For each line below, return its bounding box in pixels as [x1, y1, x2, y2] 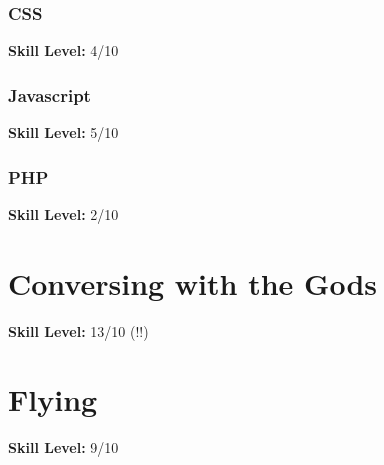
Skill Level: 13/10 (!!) [8, 320, 149, 341]
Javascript [8, 82, 91, 107]
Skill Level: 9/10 [8, 437, 119, 458]
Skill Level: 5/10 [8, 122, 119, 143]
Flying [8, 379, 98, 420]
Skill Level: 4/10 [8, 40, 119, 61]
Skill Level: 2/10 [8, 203, 119, 224]
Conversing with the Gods [8, 262, 377, 303]
